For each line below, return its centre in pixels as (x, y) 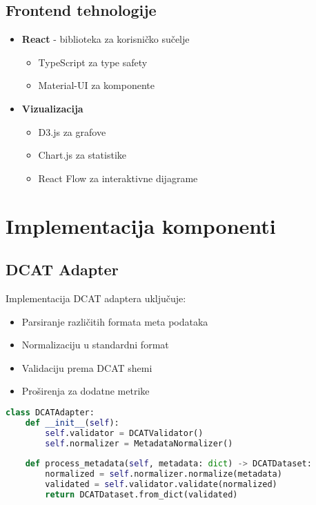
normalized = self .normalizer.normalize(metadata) (164, 474)
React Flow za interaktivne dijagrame (118, 178)
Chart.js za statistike (82, 155)
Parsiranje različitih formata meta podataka (115, 321)
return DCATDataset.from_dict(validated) (141, 494)
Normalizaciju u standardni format (95, 345)
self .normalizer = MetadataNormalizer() (139, 443)
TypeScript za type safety (93, 62)
